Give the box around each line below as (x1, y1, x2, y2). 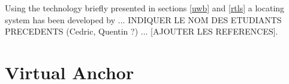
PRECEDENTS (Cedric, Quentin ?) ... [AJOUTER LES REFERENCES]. (5, 25, 278, 38)
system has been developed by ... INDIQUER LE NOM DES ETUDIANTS (5, 13, 282, 26)
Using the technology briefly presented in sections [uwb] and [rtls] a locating (5, 2, 285, 14)
